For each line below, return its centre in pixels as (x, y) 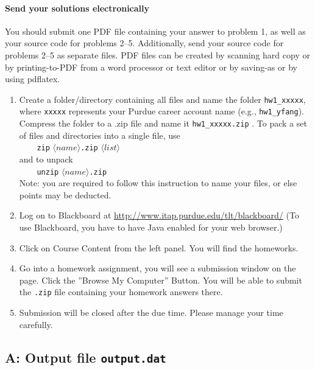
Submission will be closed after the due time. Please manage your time (151, 312)
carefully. (36, 324)
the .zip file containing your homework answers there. (121, 292)
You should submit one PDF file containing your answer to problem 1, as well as (155, 31)
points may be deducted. (65, 194)
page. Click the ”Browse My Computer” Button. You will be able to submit (161, 280)
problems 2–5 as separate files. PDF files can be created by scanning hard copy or (157, 54)
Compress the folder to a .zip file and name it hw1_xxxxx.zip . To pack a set (163, 123)
